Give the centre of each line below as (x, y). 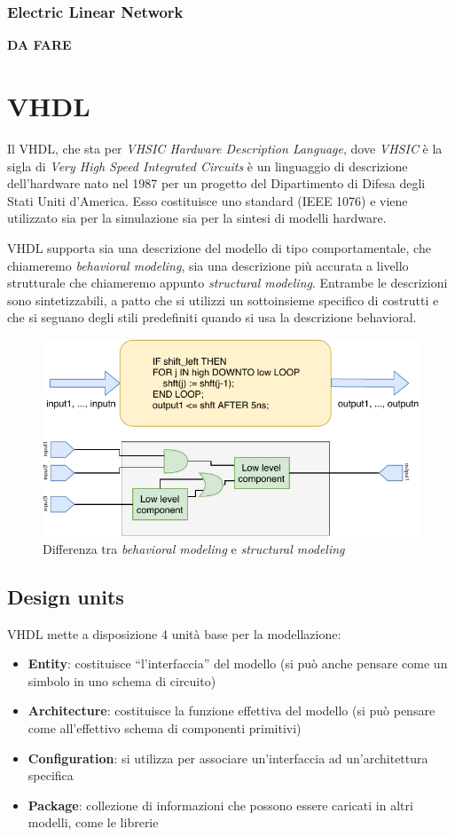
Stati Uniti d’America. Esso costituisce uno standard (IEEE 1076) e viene (208, 200)
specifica (51, 775)
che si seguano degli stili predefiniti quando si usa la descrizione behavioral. (212, 317)
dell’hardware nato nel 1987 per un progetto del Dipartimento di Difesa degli (216, 183)
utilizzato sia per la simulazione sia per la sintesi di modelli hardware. (197, 218)
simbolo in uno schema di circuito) (122, 680)
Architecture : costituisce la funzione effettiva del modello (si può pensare (231, 711)
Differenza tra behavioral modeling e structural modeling (194, 548)
